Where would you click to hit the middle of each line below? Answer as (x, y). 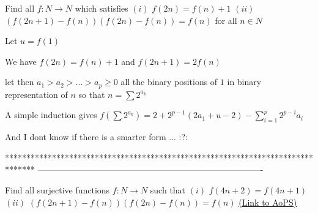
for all (226, 20)
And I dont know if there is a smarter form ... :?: (96, 137)
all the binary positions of (169, 82)
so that (92, 94)
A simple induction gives (51, 115)
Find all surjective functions (57, 190)
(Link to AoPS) (268, 202)
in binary (244, 82)
